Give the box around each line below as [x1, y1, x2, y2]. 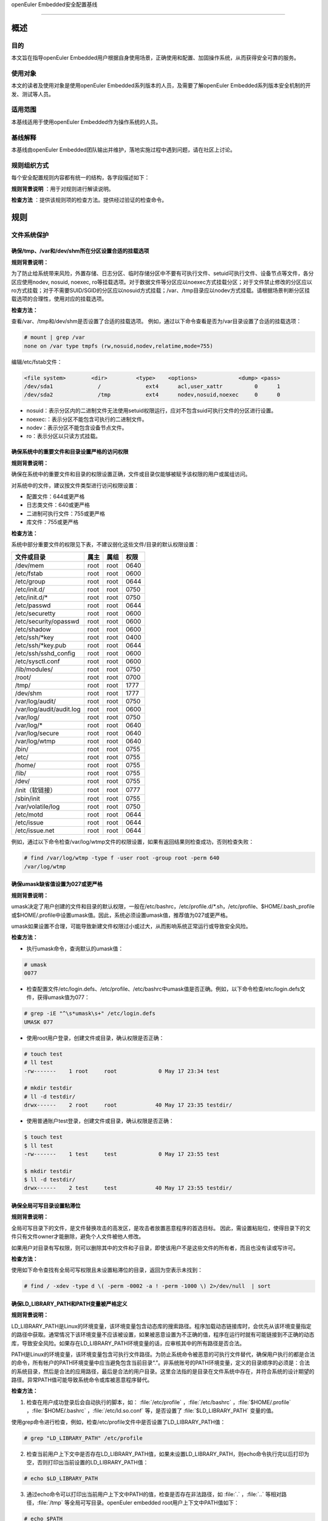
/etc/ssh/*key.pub [15, 641, 67, 650]
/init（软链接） [15, 786, 56, 795]
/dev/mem [15, 562, 44, 570]
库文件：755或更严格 [26, 518, 79, 526]
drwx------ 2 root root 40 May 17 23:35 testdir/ [24, 1102, 233, 1109]
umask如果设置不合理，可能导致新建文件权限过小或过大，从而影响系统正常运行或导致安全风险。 [11, 922, 251, 930]
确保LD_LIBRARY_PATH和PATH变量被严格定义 [11, 1300, 128, 1307]
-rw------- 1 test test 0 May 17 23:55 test [24, 1150, 220, 1157]
